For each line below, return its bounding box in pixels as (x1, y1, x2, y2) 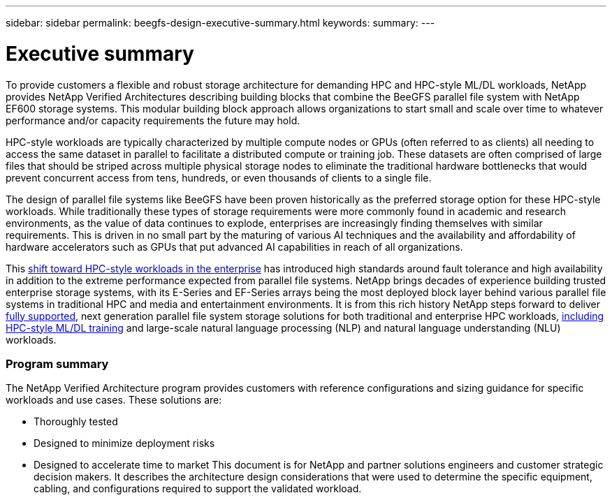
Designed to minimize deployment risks (34, 437, 215, 450)
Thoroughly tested (34, 416, 118, 428)
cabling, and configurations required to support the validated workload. (34, 483, 362, 495)
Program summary (6, 356, 109, 371)
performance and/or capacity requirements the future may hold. (6, 114, 300, 126)
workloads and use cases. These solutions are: (6, 394, 222, 406)
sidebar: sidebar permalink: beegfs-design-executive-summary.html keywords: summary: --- (6, 17, 435, 29)
